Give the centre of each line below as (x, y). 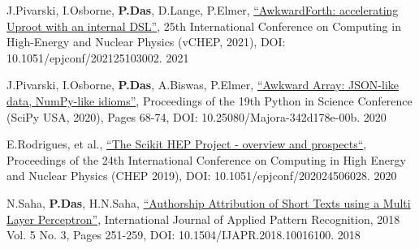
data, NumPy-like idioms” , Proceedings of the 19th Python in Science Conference (209, 100)
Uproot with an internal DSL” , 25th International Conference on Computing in (204, 26)
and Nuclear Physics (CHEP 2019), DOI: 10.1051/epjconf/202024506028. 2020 (202, 176)
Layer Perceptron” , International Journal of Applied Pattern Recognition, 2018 (203, 219)
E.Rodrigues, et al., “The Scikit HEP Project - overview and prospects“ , (187, 144)
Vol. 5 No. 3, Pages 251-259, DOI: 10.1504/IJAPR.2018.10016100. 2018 (184, 235)
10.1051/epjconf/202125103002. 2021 (98, 57)
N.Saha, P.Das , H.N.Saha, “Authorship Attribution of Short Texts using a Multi (209, 202)
